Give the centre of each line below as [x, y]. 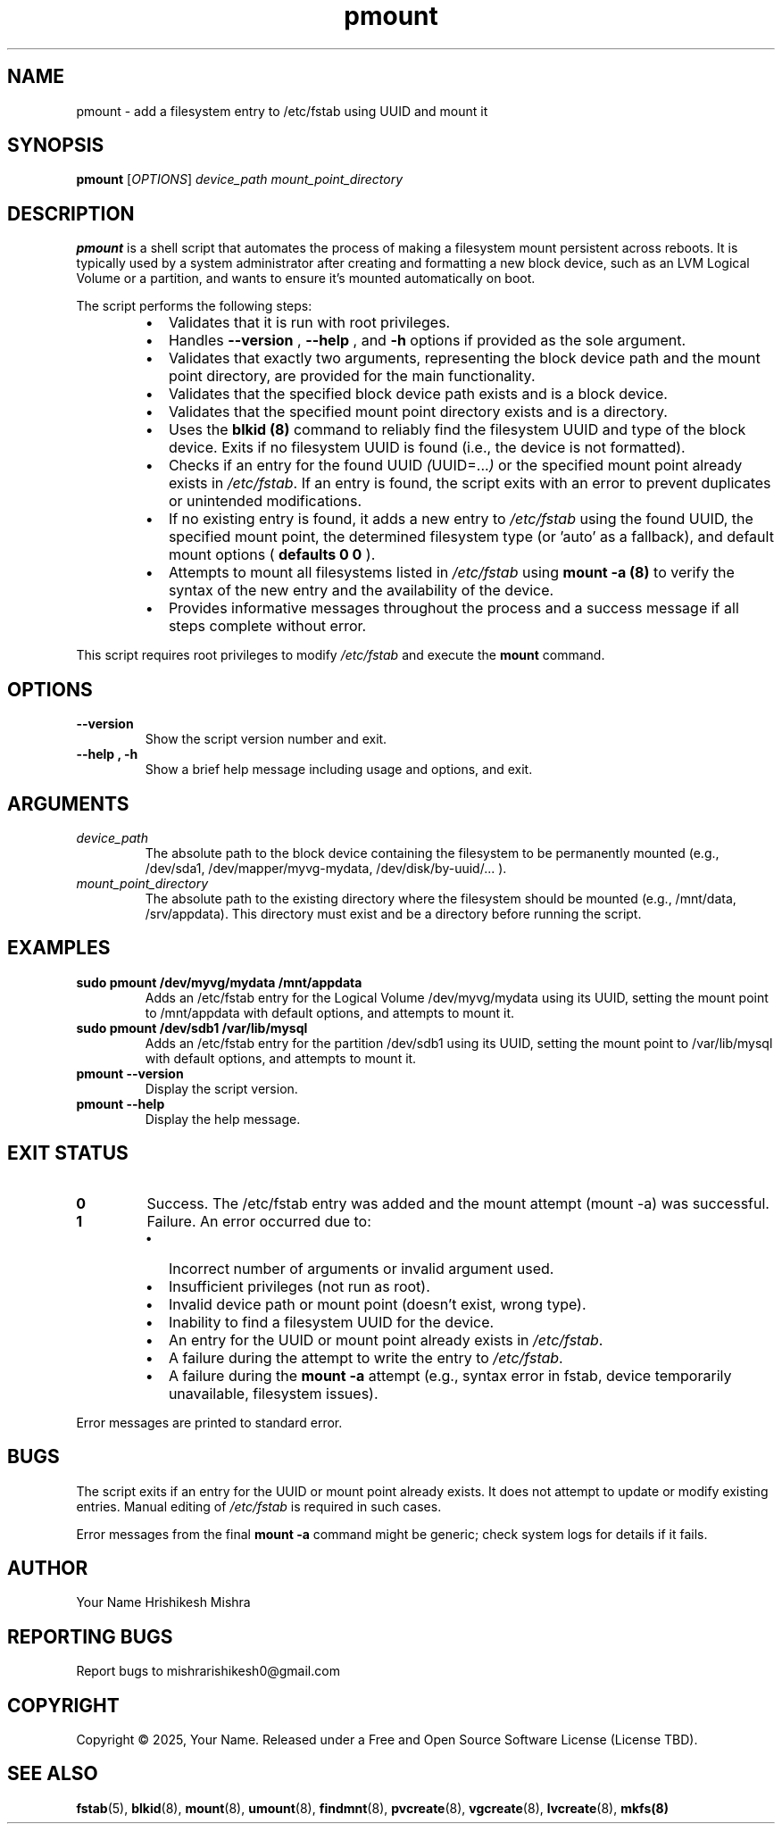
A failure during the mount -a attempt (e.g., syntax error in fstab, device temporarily [450, 1375]
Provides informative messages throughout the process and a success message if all [453, 608]
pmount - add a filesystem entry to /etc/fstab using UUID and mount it [282, 111]
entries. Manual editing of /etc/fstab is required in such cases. [259, 1506]
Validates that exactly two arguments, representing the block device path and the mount [464, 358]
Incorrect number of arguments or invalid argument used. [361, 1268]
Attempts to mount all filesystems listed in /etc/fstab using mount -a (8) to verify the [451, 573]
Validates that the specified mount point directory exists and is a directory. [418, 412]
